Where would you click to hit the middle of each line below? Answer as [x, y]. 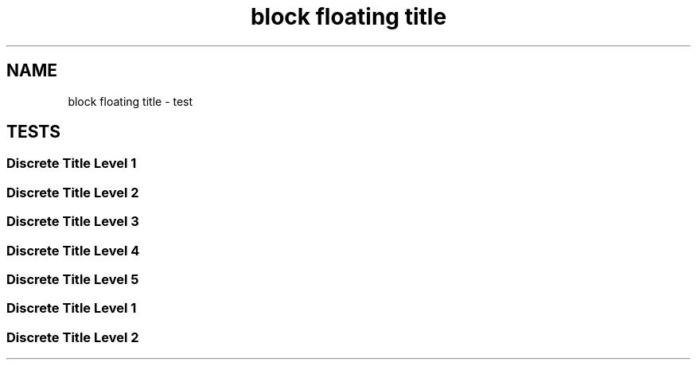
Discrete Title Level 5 [73, 279]
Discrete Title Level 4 [73, 250]
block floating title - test [130, 101]
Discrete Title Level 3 [73, 222]
